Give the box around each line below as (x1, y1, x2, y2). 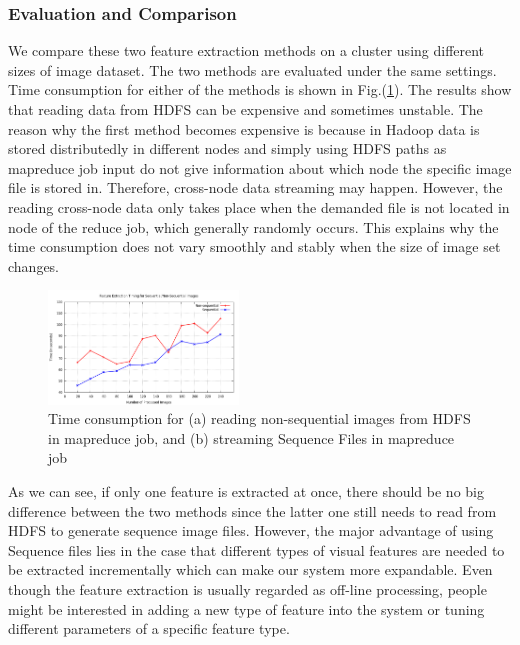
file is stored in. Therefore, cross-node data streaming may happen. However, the (8, 177, 503, 198)
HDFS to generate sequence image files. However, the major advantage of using (8, 520, 494, 541)
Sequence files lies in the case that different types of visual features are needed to (8, 539, 505, 560)
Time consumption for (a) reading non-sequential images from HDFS (48, 408, 471, 429)
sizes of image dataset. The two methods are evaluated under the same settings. (8, 59, 497, 80)
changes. (8, 255, 60, 276)
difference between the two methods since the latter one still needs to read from (8, 500, 497, 521)
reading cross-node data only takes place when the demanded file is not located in (8, 196, 510, 217)
